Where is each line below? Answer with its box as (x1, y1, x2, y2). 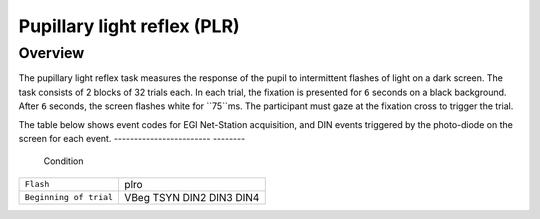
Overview (18, 44, 85, 62)
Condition (43, 155, 84, 167)
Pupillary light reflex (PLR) (18, 15, 240, 37)
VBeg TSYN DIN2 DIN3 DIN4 (124, 190, 260, 204)
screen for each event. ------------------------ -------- (18, 132, 246, 144)
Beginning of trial (24, 192, 114, 203)
